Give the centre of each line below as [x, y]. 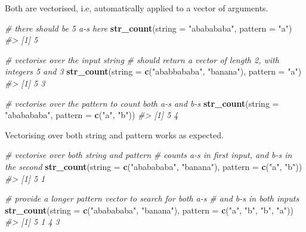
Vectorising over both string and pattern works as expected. [114, 134]
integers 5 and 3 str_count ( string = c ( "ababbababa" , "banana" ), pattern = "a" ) [153, 71]
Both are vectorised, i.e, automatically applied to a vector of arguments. [137, 8]
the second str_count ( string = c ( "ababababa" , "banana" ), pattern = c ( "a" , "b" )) [154, 166]
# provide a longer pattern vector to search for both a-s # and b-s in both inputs [152, 198]
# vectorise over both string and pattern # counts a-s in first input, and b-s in [149, 155]
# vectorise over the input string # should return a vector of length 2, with [142, 59]
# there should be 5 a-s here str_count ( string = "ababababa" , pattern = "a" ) [149, 28]
